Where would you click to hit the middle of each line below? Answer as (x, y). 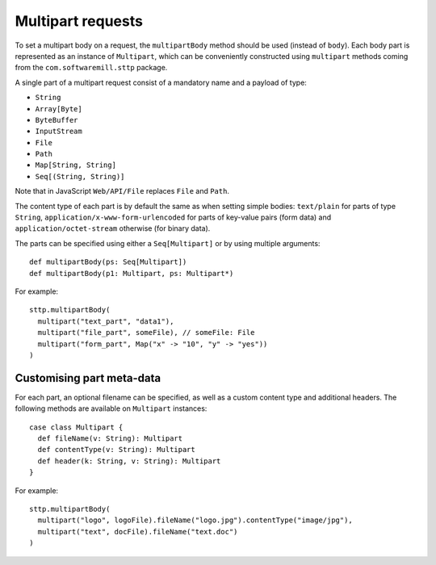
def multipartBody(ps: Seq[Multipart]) (108, 262)
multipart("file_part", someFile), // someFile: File (146, 333)
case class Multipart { (76, 427)
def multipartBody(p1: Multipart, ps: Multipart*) (132, 273)
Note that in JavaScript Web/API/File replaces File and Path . (122, 191)
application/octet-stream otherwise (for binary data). (113, 228)
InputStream (59, 132)
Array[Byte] (59, 109)
